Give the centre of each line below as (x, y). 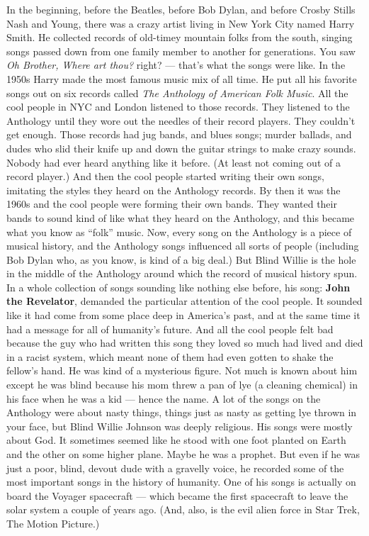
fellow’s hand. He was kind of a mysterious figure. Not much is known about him (182, 370)
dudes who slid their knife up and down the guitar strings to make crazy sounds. (181, 148)
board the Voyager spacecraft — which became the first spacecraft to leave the (177, 495)
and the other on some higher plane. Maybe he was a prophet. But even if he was (183, 454)
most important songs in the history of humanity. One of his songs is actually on (181, 482)
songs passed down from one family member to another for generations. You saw (181, 51)
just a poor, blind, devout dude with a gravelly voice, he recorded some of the (175, 468)
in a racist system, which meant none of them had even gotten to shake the (170, 356)
